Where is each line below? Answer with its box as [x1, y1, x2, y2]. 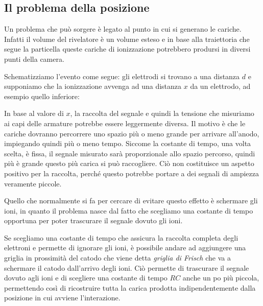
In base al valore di [4, 108, 64, 119]
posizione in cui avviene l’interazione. [4, 292, 121, 303]
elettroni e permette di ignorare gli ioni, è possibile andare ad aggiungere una [4, 242, 246, 253]
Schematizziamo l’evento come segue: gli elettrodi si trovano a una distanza [4, 70, 240, 81]
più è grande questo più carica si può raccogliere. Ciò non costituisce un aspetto [4, 158, 254, 169]
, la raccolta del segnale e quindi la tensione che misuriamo [70, 108, 254, 119]
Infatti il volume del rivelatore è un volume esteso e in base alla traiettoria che [4, 33, 250, 44]
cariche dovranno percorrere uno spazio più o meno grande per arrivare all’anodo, [4, 128, 259, 138]
